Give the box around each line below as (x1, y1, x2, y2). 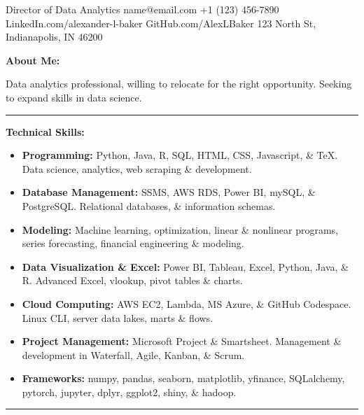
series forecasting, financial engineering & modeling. (22, 236, 244, 251)
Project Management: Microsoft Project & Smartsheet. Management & (22, 334, 342, 349)
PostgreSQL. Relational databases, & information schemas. (22, 198, 276, 213)
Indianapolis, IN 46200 (6, 29, 103, 44)
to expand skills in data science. (6, 90, 142, 104)
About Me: (6, 52, 60, 67)
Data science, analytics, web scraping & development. (22, 161, 252, 176)
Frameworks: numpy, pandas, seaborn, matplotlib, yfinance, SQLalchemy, (22, 371, 345, 386)
